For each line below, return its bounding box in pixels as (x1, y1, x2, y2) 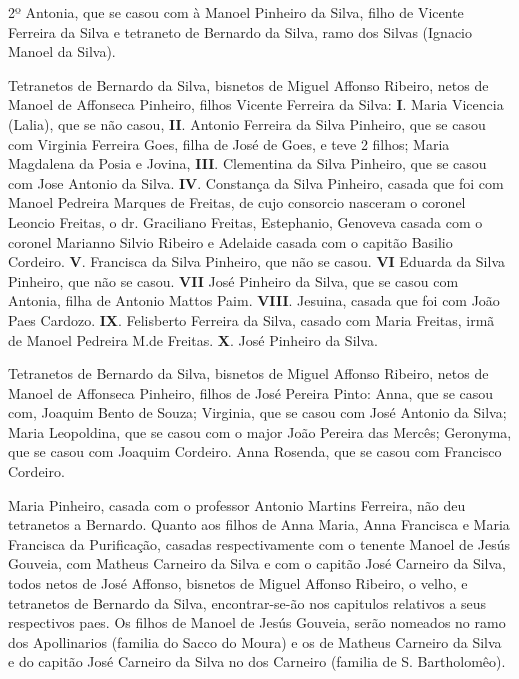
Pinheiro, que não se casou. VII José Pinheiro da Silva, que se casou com (8, 270, 459, 291)
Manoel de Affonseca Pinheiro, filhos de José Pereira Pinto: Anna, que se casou (8, 382, 494, 403)
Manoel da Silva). (8, 41, 116, 62)
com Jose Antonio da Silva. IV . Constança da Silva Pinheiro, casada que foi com (8, 172, 504, 193)
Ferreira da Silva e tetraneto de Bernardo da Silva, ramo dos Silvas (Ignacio (8, 21, 472, 42)
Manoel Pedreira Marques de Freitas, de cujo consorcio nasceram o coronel (8, 192, 466, 213)
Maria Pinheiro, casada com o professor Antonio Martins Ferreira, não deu (8, 494, 466, 515)
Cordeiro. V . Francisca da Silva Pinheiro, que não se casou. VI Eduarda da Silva (8, 251, 506, 272)
